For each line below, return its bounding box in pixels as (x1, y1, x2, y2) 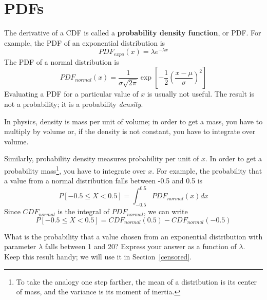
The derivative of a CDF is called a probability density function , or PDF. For (4, 27, 261, 38)
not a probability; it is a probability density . (4, 99, 143, 109)
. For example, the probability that (152, 165, 262, 176)
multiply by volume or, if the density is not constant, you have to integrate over (4, 126, 256, 137)
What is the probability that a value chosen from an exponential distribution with (4, 231, 263, 241)
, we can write (143, 206, 188, 217)
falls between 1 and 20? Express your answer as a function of (45, 241, 237, 252)
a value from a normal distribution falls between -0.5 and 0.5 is (4, 175, 203, 186)
